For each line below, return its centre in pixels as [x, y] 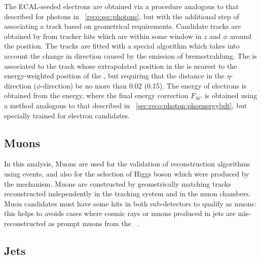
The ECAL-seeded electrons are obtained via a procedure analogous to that [122, 6]
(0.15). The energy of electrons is [195, 85]
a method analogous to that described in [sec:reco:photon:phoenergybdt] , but [126, 105]
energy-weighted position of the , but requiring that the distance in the [115, 76]
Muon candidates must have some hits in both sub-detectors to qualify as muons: [130, 203]
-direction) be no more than [84, 85]
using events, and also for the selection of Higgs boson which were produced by [127, 173]
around [241, 36]
